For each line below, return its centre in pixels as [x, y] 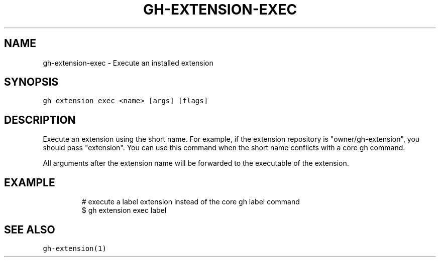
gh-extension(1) [75, 248]
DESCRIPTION [40, 120]
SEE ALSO [30, 229]
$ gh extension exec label [124, 210]
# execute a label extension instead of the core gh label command [191, 202]
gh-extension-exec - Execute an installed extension [128, 63]
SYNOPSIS [31, 82]
